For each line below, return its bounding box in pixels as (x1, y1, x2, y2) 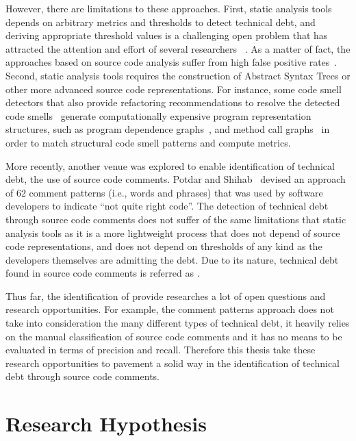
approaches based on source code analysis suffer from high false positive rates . (5, 55, 338, 69)
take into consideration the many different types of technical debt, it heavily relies (5, 316, 350, 330)
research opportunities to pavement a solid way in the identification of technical (5, 355, 340, 370)
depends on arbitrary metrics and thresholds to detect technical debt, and (5, 14, 316, 29)
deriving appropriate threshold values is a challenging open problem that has (5, 28, 328, 42)
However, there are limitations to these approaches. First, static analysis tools (5, 1, 332, 15)
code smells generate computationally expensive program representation (5, 108, 311, 123)
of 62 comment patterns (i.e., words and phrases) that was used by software (5, 185, 323, 199)
